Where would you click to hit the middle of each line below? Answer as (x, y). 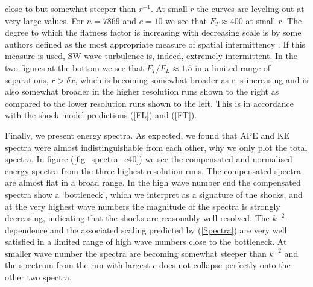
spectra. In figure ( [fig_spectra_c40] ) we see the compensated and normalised (149, 159)
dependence (26, 229)
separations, (27, 79)
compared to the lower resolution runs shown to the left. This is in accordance (149, 103)
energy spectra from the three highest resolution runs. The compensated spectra (153, 170)
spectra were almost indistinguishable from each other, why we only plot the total (156, 147)
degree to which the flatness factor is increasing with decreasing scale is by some (153, 32)
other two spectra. (38, 277)
